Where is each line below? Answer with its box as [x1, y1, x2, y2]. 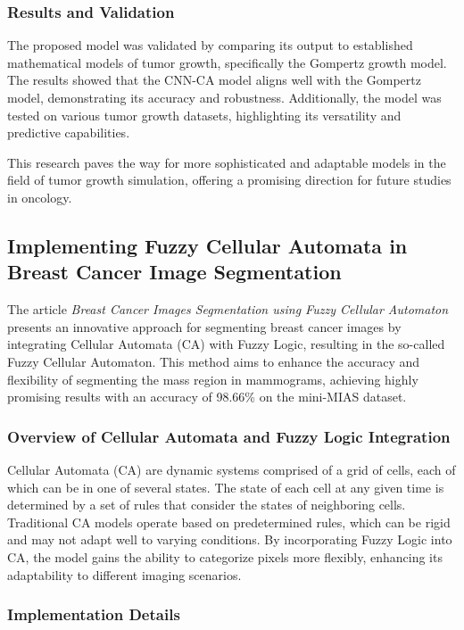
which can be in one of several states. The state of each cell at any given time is [7, 477, 444, 496]
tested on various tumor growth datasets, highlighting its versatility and [7, 105, 402, 124]
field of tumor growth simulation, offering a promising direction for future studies [7, 170, 452, 189]
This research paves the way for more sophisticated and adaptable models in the [7, 153, 446, 171]
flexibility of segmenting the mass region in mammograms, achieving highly [7, 369, 418, 388]
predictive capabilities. [7, 123, 130, 142]
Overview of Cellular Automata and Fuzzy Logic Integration [7, 425, 451, 447]
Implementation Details [7, 603, 180, 626]
